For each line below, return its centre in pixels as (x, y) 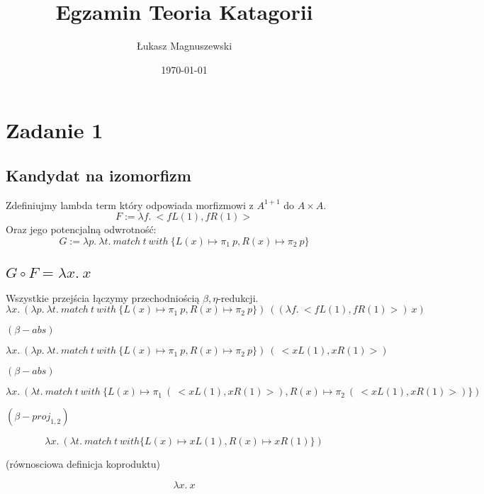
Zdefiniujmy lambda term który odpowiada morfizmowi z (130, 204)
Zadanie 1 (55, 130)
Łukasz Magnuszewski (184, 46)
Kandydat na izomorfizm (99, 175)
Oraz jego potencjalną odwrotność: (81, 229)
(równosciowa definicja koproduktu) (83, 464)
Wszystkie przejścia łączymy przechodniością (103, 297)
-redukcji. (238, 297)
